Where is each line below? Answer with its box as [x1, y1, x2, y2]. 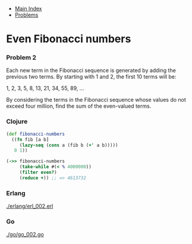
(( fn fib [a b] [11, 136, 49, 142]
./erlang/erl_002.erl [6, 202, 53, 210]
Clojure [6, 117, 28, 126]
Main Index [14, 5, 42, 12]
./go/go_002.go [6, 231, 45, 238]
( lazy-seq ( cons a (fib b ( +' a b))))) [19, 142, 118, 148]
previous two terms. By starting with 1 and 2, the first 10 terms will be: [6, 73, 177, 80]
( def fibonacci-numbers [6, 131, 65, 137]
